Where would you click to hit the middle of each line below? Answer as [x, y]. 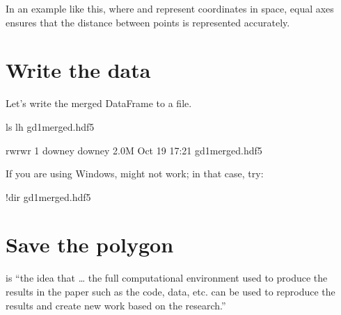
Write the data [78, 70]
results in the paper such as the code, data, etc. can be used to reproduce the [170, 291]
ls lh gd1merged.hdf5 [50, 126]
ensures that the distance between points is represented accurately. [148, 22]
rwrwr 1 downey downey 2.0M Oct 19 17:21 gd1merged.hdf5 [134, 150]
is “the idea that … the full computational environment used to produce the [167, 278]
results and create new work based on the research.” [116, 305]
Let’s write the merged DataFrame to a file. [99, 103]
